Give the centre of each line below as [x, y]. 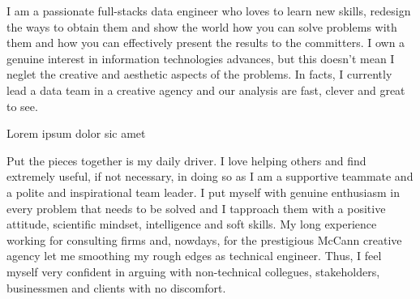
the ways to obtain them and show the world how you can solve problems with [202, 26]
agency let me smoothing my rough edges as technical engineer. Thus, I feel [194, 256]
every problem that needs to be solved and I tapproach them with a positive [196, 208]
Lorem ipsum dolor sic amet [76, 133]
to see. [22, 106]
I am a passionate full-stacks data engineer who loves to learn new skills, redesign [209, 11]
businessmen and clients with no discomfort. [116, 287]
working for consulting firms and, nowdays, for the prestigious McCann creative [204, 239]
